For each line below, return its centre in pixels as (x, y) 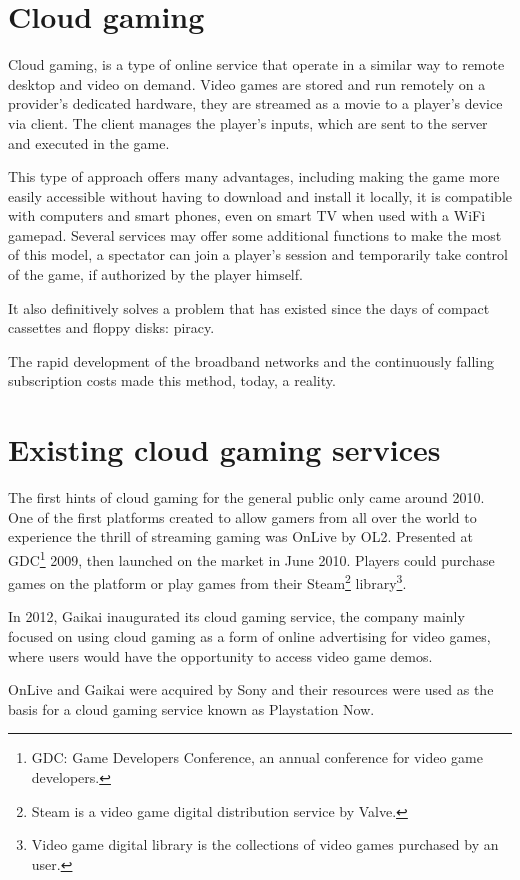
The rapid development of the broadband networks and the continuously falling (251, 360)
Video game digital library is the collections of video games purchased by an (265, 844)
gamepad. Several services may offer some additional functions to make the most (255, 234)
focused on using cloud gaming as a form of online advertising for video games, (249, 636)
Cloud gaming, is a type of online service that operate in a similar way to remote (256, 64)
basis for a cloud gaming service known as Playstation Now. (191, 708)
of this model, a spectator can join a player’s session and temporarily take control (258, 254)
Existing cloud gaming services (224, 449)
